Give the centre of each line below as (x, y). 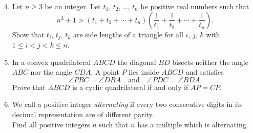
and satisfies (205, 72)
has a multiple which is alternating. (193, 124)
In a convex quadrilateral (51, 62)
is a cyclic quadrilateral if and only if (130, 87)
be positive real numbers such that (195, 6)
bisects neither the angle (210, 62)
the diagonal (137, 62)
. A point (105, 72)
